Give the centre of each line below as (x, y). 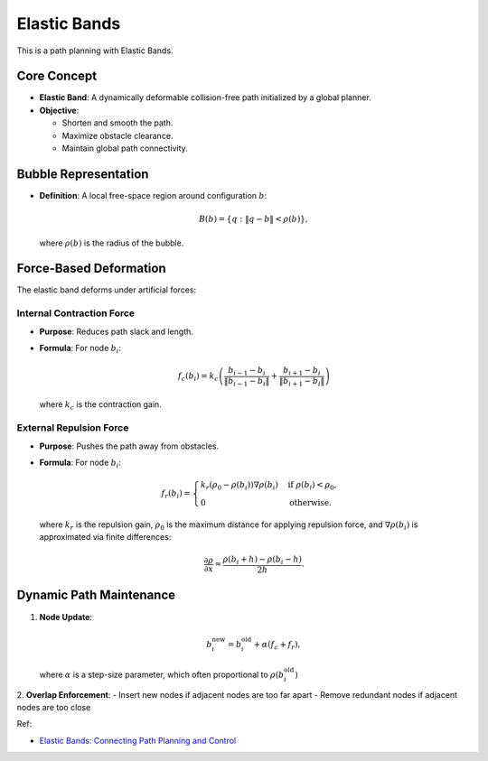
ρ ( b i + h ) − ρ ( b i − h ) (263, 561)
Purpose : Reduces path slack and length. (117, 331)
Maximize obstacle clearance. (117, 135)
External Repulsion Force (73, 428)
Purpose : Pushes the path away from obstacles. (129, 446)
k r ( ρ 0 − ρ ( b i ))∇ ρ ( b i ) (239, 486)
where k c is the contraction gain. (100, 406)
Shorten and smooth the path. (117, 123)
